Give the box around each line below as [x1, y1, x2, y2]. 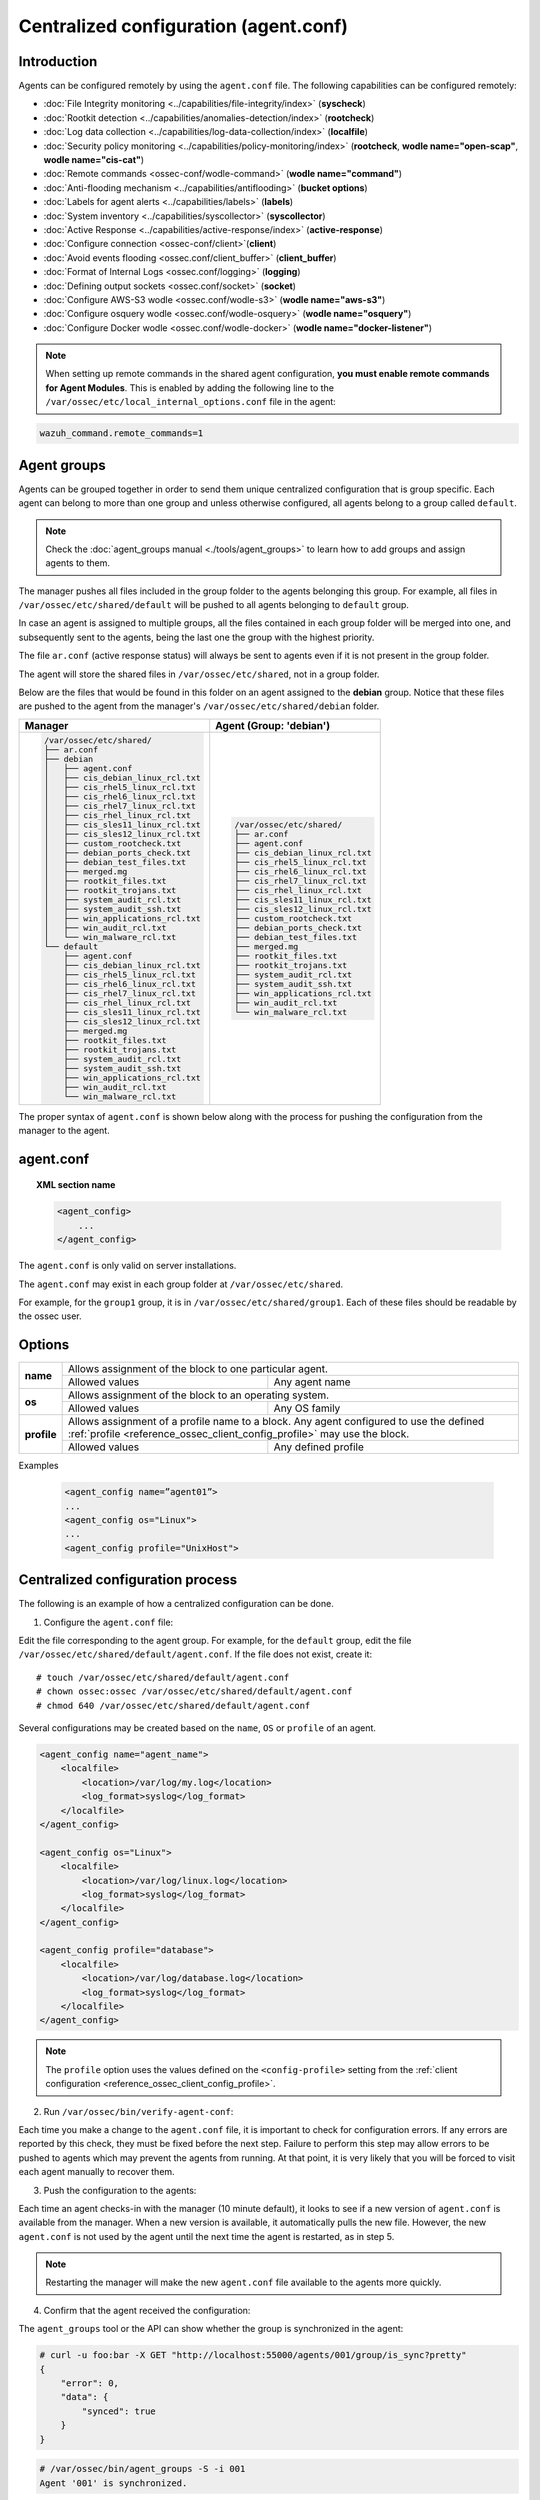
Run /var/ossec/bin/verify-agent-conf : [43, 2105, 234, 2117]
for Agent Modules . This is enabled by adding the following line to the [45, 381, 335, 394]
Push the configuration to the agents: [43, 2184, 197, 2196]
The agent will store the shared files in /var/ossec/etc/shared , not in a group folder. [18, 668, 380, 680]
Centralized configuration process [18, 1571, 238, 1589]
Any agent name [273, 1375, 351, 1389]
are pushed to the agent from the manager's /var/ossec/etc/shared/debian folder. [18, 700, 380, 712]
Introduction [18, 53, 98, 70]
